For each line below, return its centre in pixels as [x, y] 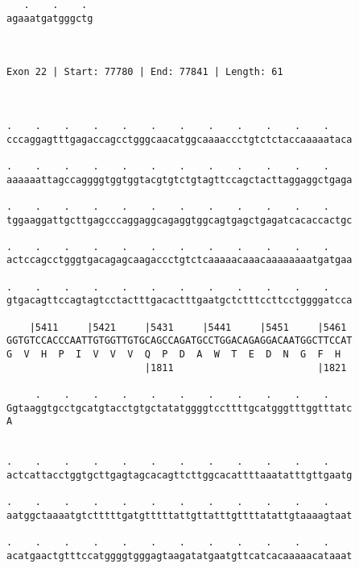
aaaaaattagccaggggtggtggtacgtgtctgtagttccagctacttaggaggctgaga [179, 180]
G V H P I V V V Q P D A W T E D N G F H [174, 355]
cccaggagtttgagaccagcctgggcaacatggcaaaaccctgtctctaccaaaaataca [179, 139]
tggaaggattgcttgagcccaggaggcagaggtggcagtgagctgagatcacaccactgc [179, 220]
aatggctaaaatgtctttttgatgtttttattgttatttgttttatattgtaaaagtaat [179, 515]
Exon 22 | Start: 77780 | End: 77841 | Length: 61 [145, 72]
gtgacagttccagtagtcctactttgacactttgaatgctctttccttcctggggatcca [179, 301]
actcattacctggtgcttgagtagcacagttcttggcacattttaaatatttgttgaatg [179, 475]
